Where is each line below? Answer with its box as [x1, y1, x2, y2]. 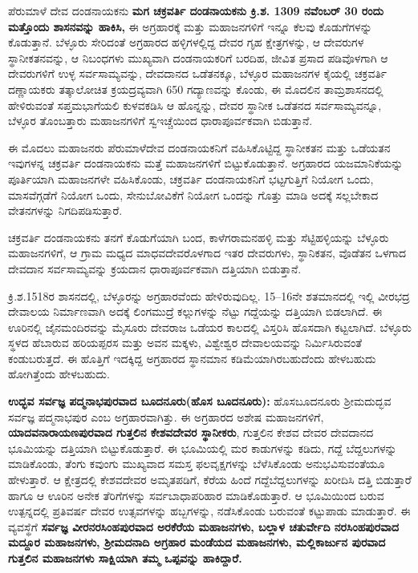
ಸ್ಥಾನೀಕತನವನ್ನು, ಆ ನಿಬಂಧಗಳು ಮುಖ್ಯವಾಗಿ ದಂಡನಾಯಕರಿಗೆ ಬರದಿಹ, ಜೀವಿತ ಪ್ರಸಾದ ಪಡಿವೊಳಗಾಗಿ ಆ [8, 49, 388, 66]
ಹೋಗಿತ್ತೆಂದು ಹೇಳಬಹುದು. [8, 365, 110, 382]
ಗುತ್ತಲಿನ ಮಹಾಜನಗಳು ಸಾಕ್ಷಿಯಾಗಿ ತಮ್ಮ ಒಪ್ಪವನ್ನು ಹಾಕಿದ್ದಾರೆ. [8, 550, 242, 566]
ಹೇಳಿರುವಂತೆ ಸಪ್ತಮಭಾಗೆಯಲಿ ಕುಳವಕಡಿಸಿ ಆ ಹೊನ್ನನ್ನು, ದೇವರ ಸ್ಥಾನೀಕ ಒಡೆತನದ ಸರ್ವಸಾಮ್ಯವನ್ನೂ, [8, 96, 382, 113]
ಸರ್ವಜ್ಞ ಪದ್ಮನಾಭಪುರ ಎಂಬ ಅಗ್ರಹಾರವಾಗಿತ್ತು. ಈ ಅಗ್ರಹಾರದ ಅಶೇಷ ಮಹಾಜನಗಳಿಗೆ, [8, 408, 324, 425]
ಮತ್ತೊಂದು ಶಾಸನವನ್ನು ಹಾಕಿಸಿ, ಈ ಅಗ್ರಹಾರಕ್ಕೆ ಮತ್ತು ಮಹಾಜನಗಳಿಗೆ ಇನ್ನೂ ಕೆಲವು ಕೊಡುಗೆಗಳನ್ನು [8, 18, 372, 34]
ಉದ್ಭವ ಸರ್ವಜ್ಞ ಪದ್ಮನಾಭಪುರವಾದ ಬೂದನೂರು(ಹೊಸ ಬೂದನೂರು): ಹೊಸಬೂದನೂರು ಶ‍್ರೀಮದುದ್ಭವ [8, 393, 392, 410]
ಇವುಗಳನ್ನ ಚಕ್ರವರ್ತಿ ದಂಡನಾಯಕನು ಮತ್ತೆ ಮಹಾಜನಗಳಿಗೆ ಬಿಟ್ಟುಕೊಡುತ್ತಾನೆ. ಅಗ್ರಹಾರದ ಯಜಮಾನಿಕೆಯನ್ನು [8, 155, 404, 171]
